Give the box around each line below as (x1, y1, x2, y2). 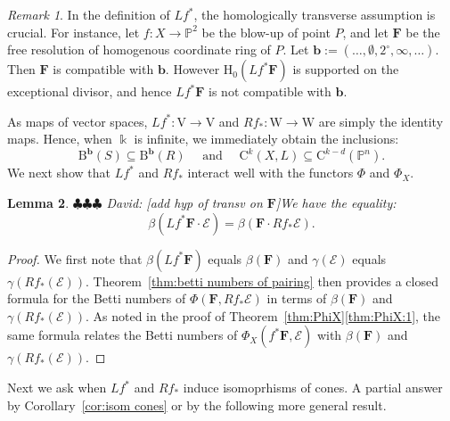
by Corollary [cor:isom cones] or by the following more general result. (7, 395, 387, 414)
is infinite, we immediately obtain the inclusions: (134, 129, 399, 148)
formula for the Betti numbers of (7, 289, 186, 308)
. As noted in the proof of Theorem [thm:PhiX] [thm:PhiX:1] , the (86, 306, 441, 325)
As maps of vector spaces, (7, 111, 148, 130)
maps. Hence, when (7, 129, 112, 148)
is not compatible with (209, 82, 331, 101)
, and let (342, 22, 389, 41)
